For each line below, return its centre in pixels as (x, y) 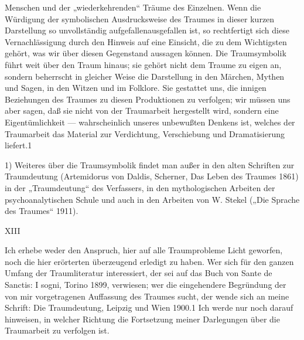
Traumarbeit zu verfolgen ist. (57, 330)
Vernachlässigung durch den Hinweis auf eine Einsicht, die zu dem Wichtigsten (146, 41)
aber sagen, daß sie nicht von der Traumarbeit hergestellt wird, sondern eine (142, 110)
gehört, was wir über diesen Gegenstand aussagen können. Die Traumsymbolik (146, 53)
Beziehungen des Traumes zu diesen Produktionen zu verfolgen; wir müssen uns (148, 99)
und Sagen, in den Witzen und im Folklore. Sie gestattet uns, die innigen (136, 88)
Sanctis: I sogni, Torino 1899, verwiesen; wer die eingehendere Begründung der (146, 285)
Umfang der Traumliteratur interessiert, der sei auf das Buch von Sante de (139, 273)
